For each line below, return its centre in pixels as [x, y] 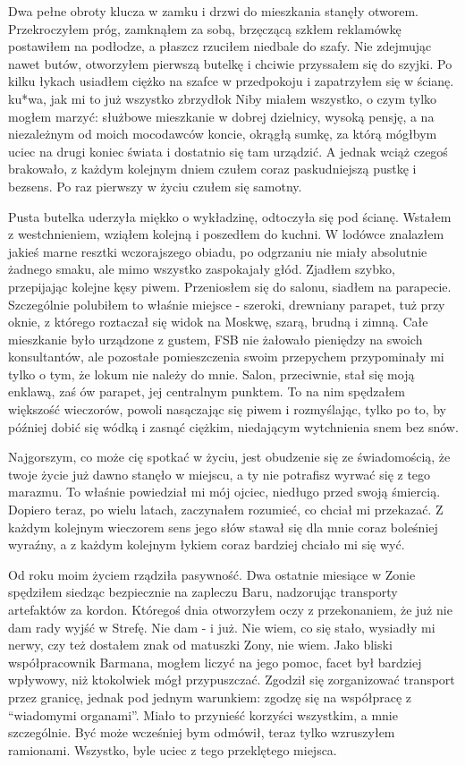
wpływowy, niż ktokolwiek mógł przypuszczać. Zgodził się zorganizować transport [232, 680]
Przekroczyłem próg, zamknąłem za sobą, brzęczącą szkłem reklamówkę [205, 28]
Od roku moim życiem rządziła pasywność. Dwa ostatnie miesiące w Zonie [212, 574]
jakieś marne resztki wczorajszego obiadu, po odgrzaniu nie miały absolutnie [218, 251]
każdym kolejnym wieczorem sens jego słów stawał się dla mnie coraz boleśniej [223, 527]
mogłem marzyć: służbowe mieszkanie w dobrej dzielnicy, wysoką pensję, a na [221, 116]
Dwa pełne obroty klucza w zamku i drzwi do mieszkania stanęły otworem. [213, 11]
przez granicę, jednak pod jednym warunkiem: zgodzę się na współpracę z [210, 697]
